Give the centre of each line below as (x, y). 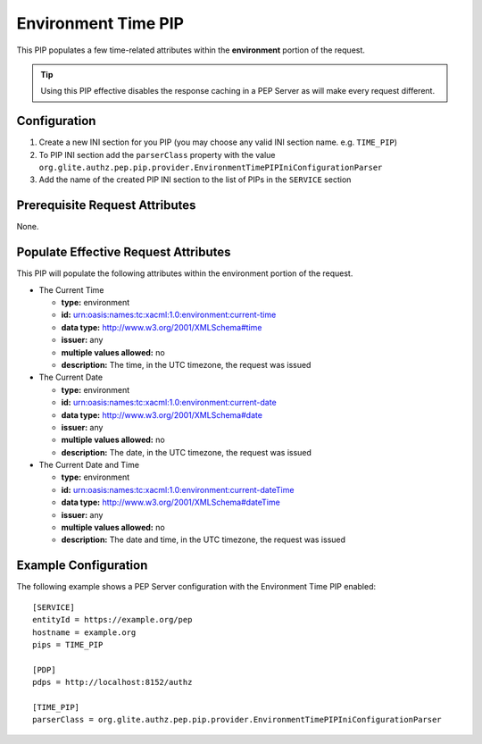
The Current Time (71, 289)
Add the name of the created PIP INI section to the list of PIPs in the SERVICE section (195, 180)
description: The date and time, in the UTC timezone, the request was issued (204, 539)
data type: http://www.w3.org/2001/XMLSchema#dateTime (170, 502)
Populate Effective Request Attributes (124, 252)
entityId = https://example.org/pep (112, 620)
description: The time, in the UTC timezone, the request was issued (186, 364)
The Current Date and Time (89, 465)
